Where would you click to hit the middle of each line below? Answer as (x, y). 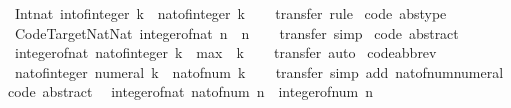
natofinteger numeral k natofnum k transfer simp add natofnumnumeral (259, 71)
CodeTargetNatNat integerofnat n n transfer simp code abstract (236, 32)
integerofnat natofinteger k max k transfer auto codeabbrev (225, 52)
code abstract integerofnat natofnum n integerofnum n (190, 91)
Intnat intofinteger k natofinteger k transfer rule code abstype (230, 13)
